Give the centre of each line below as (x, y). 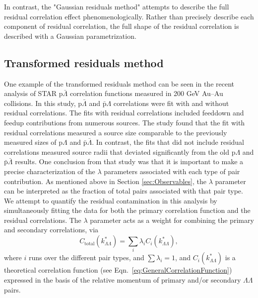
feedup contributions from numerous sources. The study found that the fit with (125, 122)
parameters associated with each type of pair (172, 171)
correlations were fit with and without (171, 103)
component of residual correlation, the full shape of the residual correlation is (122, 26)
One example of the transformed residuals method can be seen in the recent (119, 83)
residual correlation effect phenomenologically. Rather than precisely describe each (129, 16)
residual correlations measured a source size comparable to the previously (116, 132)
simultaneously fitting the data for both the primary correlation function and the (127, 210)
